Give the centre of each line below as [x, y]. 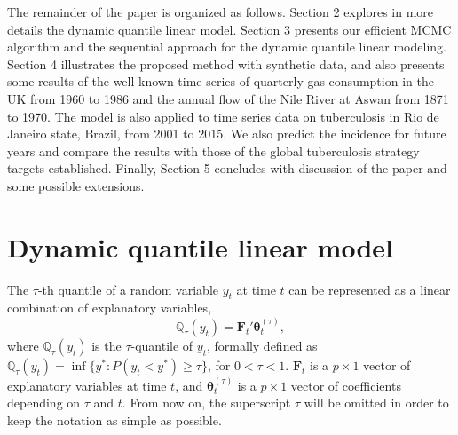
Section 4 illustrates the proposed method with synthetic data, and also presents [226, 63]
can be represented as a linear [370, 289]
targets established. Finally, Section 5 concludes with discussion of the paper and [227, 168]
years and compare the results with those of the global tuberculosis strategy [213, 150]
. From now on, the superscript [206, 403]
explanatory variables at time [87, 385]
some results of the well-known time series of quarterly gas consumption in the [221, 81]
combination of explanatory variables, [110, 308]
